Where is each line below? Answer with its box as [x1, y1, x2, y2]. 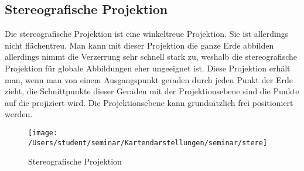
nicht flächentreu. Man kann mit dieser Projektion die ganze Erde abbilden [5, 39, 274, 51]
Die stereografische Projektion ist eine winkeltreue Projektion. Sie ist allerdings [5, 28, 289, 40]
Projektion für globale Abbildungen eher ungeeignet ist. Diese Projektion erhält [5, 61, 291, 74]
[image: [28, 128, 58, 137]
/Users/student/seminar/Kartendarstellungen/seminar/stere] [28, 138, 268, 147]
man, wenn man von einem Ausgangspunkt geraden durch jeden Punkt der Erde [5, 73, 293, 85]
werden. [5, 108, 33, 120]
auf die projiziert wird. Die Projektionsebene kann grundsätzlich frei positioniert [5, 96, 293, 108]
